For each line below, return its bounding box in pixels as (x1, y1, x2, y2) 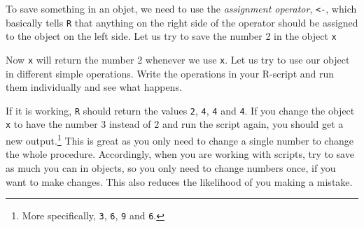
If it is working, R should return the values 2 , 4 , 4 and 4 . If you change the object (6, 103, 355, 117)
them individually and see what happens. (6, 80, 182, 94)
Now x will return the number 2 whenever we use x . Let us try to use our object (6, 52, 350, 66)
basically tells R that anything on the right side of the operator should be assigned (6, 15, 358, 29)
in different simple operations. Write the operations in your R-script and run (6, 66, 335, 80)
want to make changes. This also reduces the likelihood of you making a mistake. (6, 174, 353, 189)
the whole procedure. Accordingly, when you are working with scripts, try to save (6, 147, 354, 161)
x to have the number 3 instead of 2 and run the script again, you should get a (6, 117, 344, 131)
